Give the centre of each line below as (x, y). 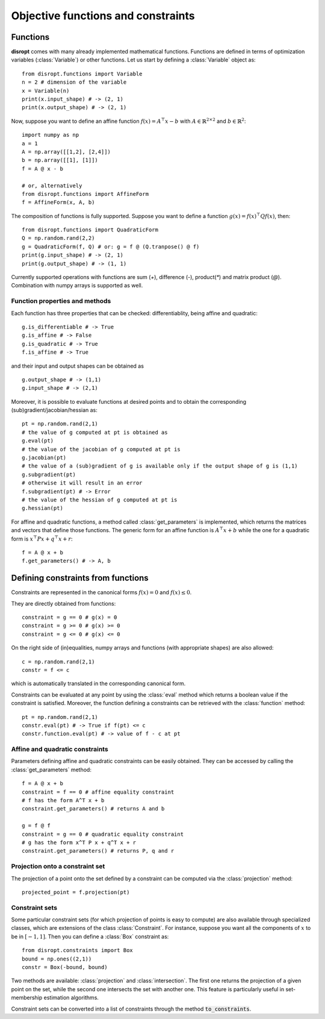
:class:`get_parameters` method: (51, 770)
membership (27, 998)
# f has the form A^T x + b (63, 801)
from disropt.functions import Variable (82, 74)
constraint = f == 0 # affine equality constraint (98, 792)
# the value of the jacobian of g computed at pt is (101, 449)
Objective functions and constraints (103, 16)
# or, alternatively (52, 186)
